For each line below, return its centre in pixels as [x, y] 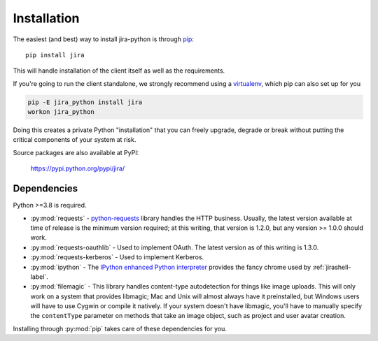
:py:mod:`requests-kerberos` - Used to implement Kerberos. [117, 257]
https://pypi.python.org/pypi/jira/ [78, 168]
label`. [39, 277]
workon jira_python [61, 112]
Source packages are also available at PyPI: [76, 152]
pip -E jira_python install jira [85, 102]
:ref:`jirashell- [332, 267]
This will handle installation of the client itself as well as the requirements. [119, 71]
